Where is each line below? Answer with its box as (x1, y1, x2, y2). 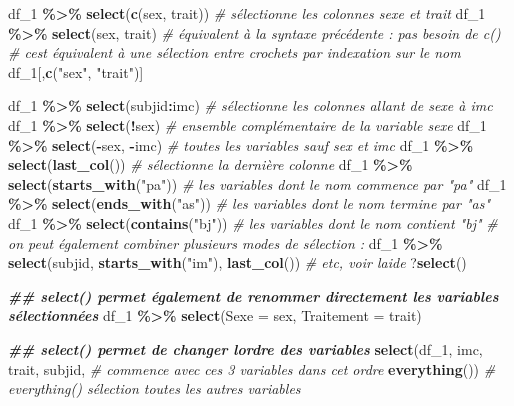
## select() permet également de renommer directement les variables (8, 285, 499, 306)
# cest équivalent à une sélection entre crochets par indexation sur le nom (8, 42, 461, 63)
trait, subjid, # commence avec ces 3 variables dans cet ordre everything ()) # (8, 358, 496, 379)
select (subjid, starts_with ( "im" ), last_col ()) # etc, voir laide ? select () (8, 252, 467, 273)
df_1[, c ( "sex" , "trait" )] (8, 61, 144, 82)
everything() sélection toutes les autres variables (8, 378, 301, 399)
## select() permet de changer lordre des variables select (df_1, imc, (8, 338, 483, 359)
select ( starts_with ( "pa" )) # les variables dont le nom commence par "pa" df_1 (8, 173, 507, 194)
